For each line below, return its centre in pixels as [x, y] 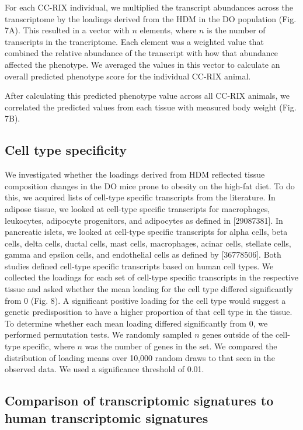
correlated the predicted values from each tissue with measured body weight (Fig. [151, 107]
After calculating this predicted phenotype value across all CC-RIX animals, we [147, 96]
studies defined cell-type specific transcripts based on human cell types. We [139, 266]
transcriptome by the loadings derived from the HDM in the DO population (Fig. [151, 18]
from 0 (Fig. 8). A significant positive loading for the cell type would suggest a [145, 300]
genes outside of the [238, 334]
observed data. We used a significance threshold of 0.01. [105, 369]
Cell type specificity [66, 150]
